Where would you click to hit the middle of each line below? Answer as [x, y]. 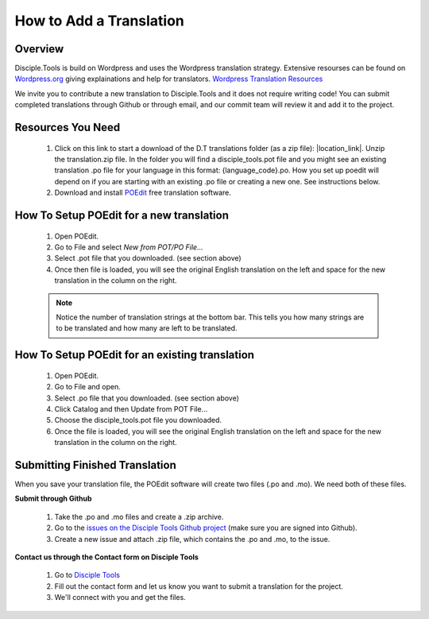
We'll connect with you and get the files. [120, 598]
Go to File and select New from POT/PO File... [129, 247]
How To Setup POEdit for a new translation [122, 216]
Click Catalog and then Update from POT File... [131, 408]
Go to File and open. [87, 387]
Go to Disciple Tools [87, 575]
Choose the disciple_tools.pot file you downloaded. [138, 420]
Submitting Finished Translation [95, 465]
